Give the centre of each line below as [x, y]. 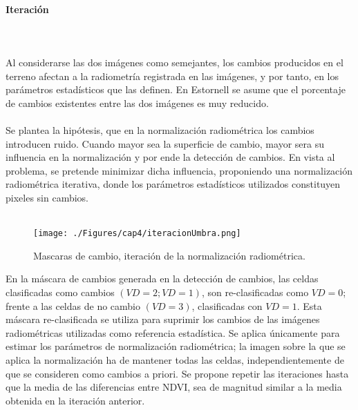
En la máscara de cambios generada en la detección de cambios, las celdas [162, 279]
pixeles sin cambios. [47, 197]
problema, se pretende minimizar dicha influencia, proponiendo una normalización [179, 170]
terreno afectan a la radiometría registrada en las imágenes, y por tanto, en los [172, 76]
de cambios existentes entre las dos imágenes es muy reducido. [137, 102]
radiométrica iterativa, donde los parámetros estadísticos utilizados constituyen [173, 184]
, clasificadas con [227, 305]
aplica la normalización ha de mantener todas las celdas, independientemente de [175, 359]
